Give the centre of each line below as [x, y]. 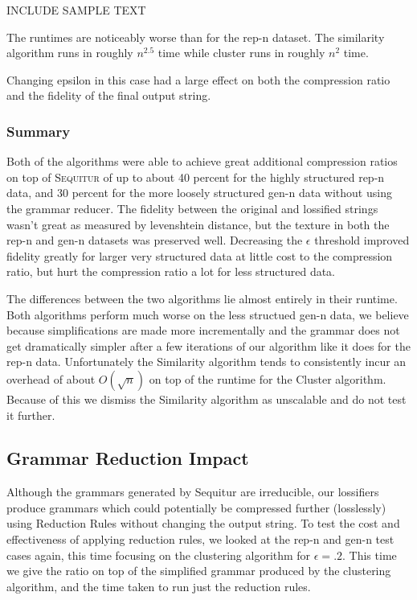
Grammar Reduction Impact [128, 458]
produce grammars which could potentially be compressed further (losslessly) [196, 507]
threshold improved [362, 240]
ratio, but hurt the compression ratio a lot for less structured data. [171, 271]
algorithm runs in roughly [70, 53]
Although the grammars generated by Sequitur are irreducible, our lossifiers [193, 492]
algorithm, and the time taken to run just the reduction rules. [159, 586]
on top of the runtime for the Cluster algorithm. [268, 378]
